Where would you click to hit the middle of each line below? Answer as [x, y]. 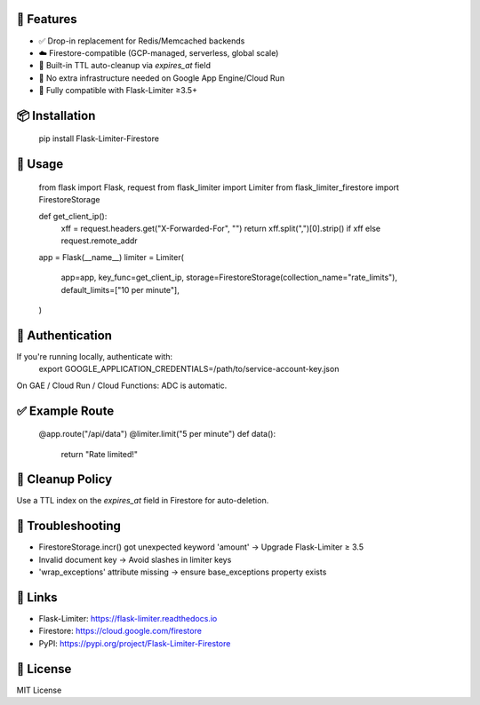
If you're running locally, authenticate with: [95, 356]
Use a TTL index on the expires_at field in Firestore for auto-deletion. [143, 501]
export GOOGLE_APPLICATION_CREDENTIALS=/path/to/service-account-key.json [189, 369]
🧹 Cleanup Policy [64, 479]
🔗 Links [37, 597]
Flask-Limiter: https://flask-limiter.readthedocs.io [128, 618]
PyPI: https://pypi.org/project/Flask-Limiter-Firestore [135, 643]
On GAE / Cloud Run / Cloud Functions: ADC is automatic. [122, 385]
